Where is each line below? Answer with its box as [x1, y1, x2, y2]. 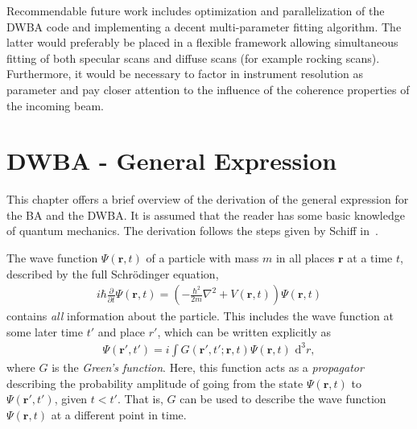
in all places [275, 250, 335, 266]
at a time [347, 250, 393, 266]
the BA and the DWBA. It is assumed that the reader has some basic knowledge [6, 206, 405, 223]
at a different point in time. [51, 406, 187, 423]
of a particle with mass [146, 250, 259, 266]
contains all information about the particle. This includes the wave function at [6, 307, 394, 324]
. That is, [117, 390, 163, 407]
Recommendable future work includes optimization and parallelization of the [6, 2, 385, 19]
